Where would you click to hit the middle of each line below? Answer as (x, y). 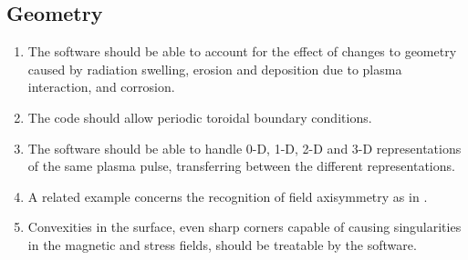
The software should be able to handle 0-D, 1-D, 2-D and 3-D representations (244, 148)
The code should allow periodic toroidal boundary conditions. (200, 117)
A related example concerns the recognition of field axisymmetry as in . (228, 196)
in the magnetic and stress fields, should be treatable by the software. (222, 244)
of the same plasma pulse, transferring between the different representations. (241, 166)
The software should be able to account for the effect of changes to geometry (242, 51)
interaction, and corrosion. (101, 87)
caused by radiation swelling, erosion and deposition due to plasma (215, 69)
